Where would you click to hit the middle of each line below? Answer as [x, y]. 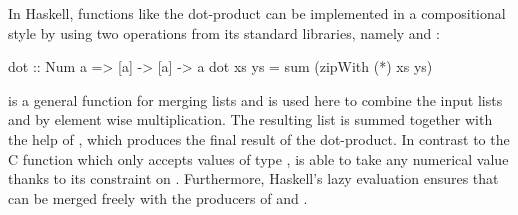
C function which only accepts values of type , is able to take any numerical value [258, 158]
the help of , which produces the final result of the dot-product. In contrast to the [259, 138]
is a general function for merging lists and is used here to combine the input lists [255, 99]
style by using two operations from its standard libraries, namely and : [224, 32]
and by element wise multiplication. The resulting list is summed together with [250, 119]
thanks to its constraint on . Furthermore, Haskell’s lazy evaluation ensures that [253, 178]
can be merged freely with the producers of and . [158, 197]
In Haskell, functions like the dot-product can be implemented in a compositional [257, 13]
